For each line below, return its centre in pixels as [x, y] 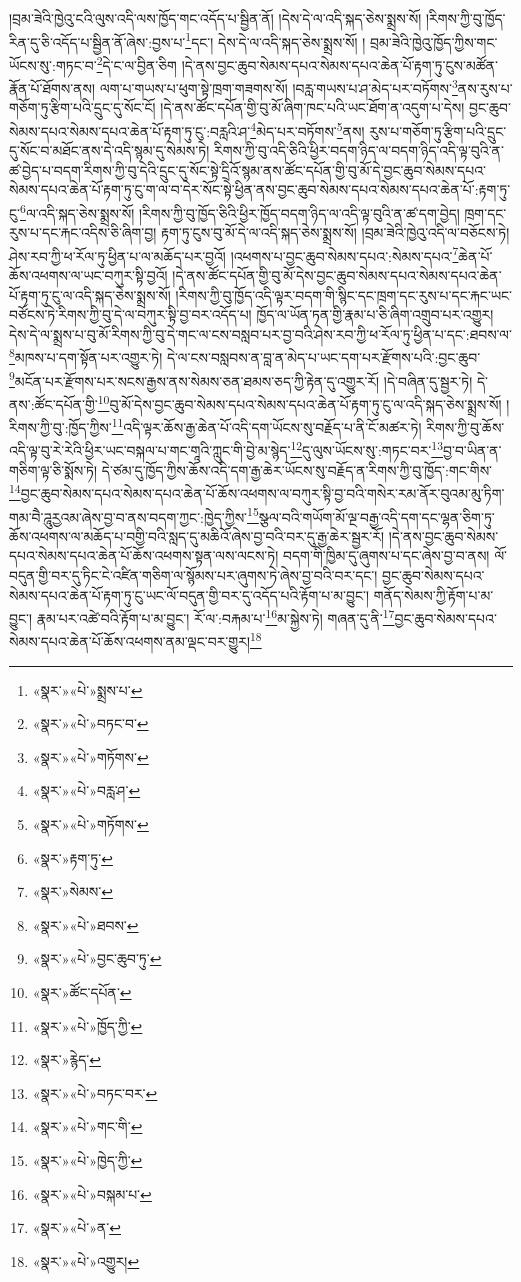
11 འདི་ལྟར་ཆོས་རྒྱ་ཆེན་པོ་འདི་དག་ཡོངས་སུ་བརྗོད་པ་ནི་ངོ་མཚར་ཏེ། [266, 425]
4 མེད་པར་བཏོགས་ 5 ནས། [307, 129]
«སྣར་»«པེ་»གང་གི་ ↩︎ [87, 1126]
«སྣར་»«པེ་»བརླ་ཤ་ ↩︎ [86, 790]
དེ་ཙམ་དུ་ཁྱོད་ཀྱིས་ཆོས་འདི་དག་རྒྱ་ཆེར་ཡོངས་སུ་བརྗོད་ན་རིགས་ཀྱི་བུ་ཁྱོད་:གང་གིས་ [297, 469]
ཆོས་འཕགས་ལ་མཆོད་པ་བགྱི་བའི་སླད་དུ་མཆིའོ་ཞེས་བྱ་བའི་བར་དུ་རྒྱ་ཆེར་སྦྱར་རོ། [197, 535]
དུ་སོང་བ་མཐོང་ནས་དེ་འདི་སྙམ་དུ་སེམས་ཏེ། [109, 150]
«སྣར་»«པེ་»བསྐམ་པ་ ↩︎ [92, 1193]
